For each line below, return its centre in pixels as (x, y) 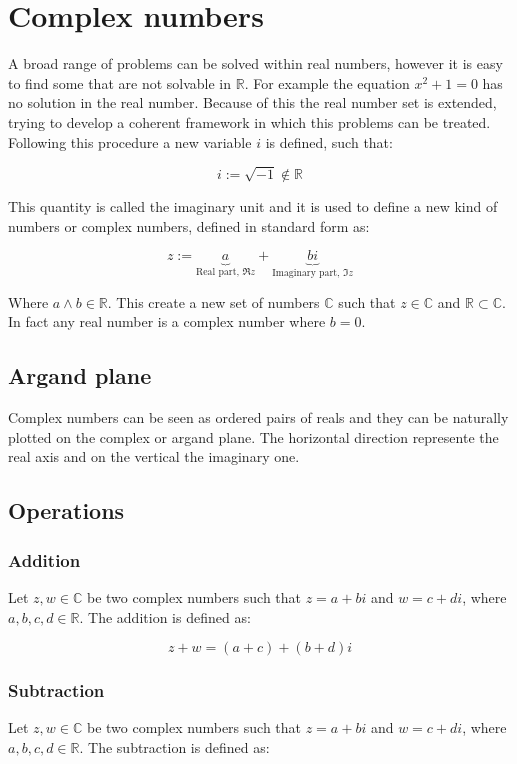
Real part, (218, 272)
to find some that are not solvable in (120, 82)
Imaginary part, (306, 273)
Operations (66, 510)
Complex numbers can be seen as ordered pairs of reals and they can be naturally (258, 417)
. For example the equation (327, 82)
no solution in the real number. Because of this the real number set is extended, (252, 102)
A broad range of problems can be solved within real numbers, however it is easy (255, 63)
